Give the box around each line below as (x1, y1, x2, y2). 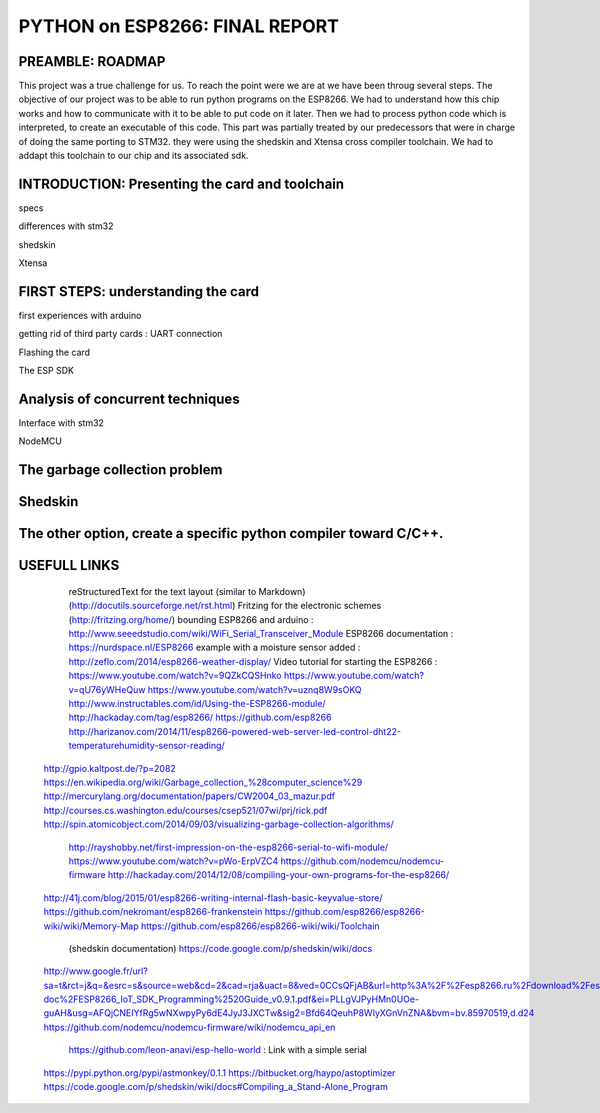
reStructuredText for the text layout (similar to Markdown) (68, 585, 306, 597)
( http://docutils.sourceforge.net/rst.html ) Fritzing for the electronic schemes (68, 600, 382, 612)
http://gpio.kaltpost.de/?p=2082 (43, 762, 177, 774)
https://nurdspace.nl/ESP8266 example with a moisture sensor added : (68, 641, 361, 654)
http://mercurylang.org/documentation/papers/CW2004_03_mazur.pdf (43, 790, 335, 802)
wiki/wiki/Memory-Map (43, 920, 139, 932)
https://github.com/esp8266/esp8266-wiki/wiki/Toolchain (140, 920, 380, 932)
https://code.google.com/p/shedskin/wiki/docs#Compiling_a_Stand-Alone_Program (43, 1081, 389, 1093)
